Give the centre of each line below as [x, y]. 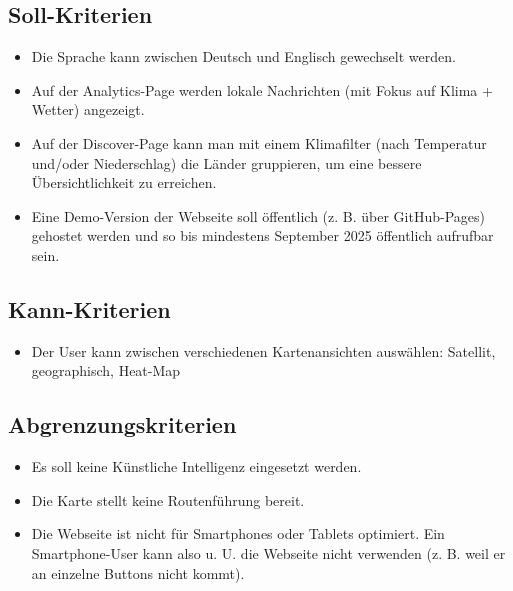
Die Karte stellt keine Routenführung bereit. [168, 499]
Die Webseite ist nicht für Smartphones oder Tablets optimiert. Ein [238, 533]
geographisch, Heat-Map [106, 370]
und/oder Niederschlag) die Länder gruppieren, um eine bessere [226, 162]
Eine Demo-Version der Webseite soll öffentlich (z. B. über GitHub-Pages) [258, 215]
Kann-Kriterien [89, 308]
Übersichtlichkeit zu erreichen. [124, 182]
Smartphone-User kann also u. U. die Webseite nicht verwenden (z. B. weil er [268, 552]
